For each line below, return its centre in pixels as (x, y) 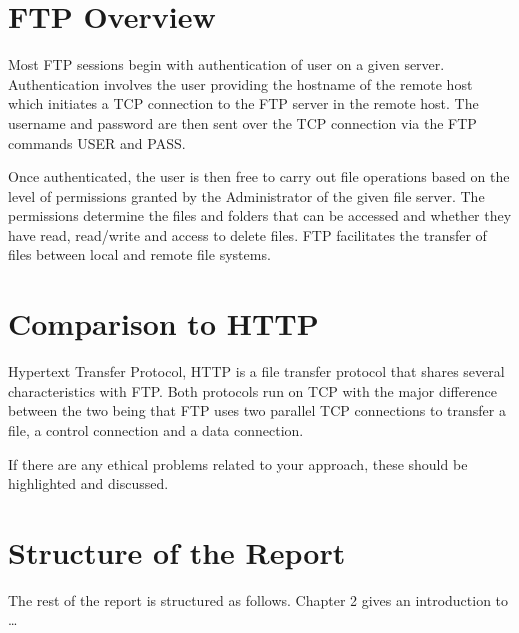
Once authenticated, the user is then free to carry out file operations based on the (259, 176)
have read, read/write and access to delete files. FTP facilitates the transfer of (247, 234)
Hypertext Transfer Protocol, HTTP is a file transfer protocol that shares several (256, 371)
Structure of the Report (177, 551)
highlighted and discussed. (88, 483)
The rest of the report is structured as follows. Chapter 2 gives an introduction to (258, 599)
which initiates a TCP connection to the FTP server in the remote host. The (243, 103)
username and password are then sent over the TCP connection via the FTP (242, 122)
